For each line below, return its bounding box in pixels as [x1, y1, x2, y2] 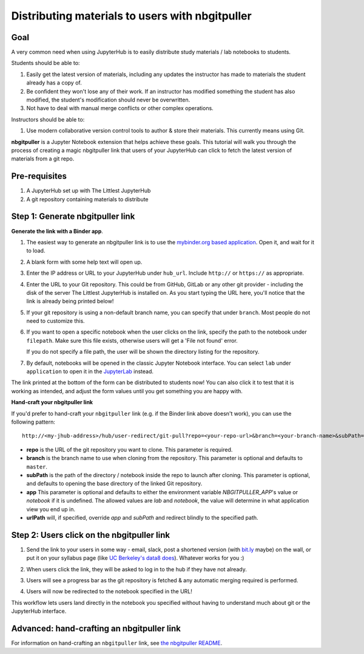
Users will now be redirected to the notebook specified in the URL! [26, 588, 192, 595]
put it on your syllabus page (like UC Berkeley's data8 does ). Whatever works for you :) [26, 554, 244, 562]
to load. [26, 247, 45, 255]
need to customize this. [26, 317, 85, 325]
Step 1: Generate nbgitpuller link [11, 212, 135, 222]
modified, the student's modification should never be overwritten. [26, 96, 190, 103]
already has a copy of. [26, 79, 82, 86]
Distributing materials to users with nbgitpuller [11, 9, 252, 22]
